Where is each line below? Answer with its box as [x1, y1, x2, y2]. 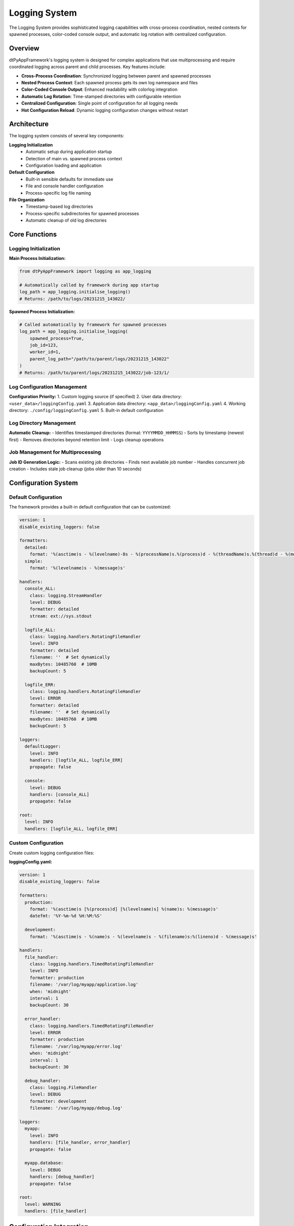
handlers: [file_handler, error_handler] [29, 1140, 131, 1145]
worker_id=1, [29, 349, 61, 355]
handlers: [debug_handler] [29, 1174, 95, 1179]
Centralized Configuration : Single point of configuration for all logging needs [21, 101, 178, 106]
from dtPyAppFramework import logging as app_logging [19, 269, 151, 274]
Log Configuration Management [9, 383, 87, 390]
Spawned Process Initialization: [9, 308, 75, 314]
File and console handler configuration [25, 183, 104, 189]
